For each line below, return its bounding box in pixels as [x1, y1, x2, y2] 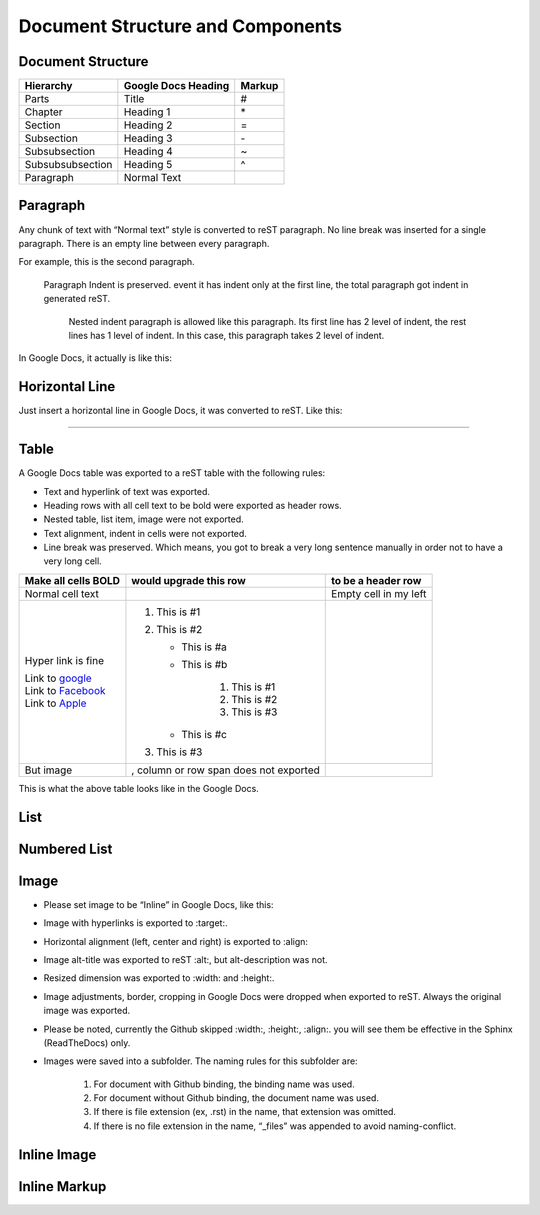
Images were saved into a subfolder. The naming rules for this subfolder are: [43, 1055, 359, 1067]
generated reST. [43, 293, 111, 305]
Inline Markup [18, 1178, 107, 1195]
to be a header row [331, 573, 422, 587]
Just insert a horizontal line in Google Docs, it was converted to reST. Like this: [18, 405, 343, 417]
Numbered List [18, 840, 113, 857]
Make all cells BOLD [24, 573, 120, 587]
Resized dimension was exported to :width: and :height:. [43, 972, 275, 984]
